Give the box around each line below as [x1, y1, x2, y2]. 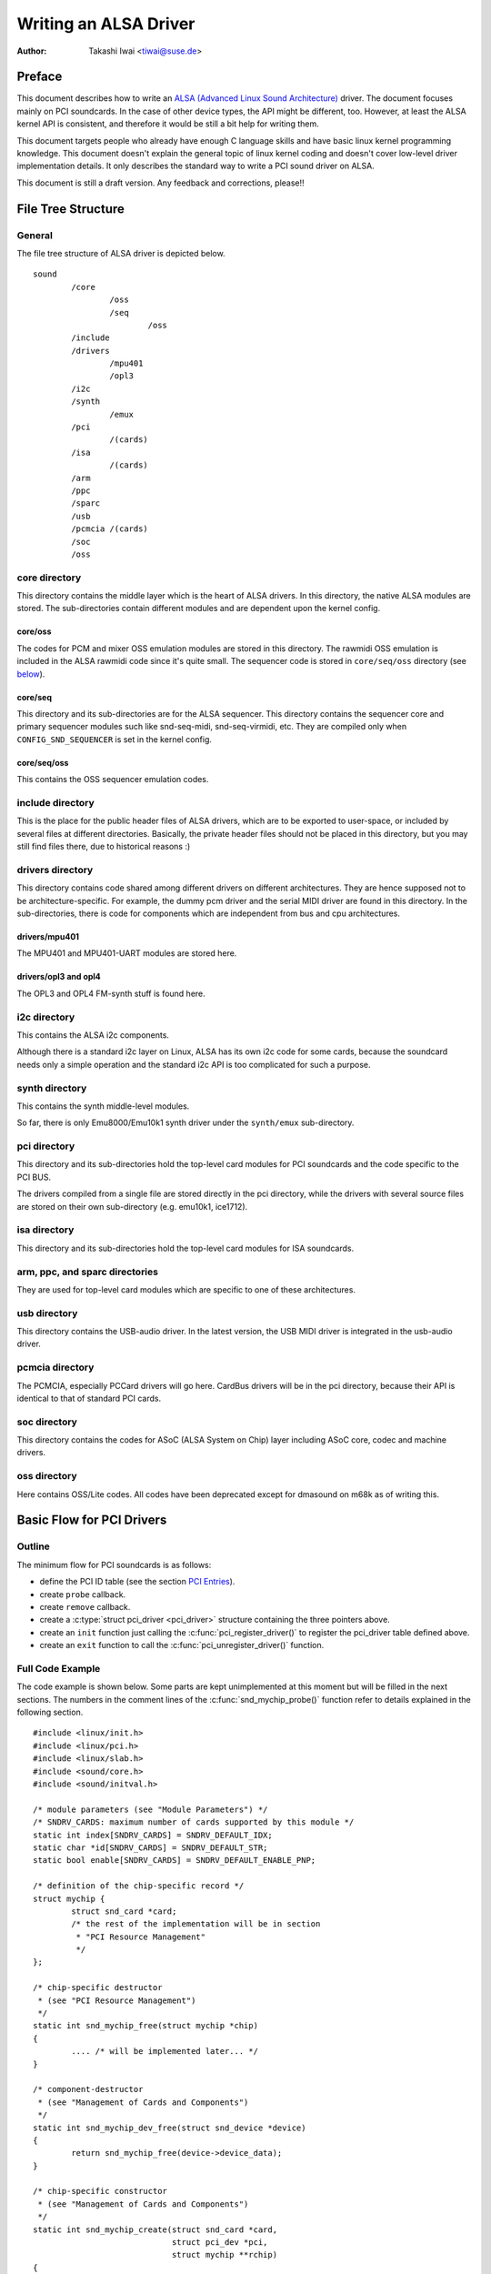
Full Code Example [16, 1662, 101, 1675]
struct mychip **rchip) [171, 2249, 277, 2260]
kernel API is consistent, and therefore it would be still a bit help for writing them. [16, 118, 319, 129]
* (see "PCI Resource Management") [37, 1995, 196, 2006]
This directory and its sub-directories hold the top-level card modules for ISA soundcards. [16, 1243, 355, 1253]
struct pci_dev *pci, [171, 2238, 268, 2248]
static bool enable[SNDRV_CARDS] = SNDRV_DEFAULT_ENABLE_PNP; [33, 1856, 316, 1866]
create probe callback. [39, 1588, 126, 1600]
